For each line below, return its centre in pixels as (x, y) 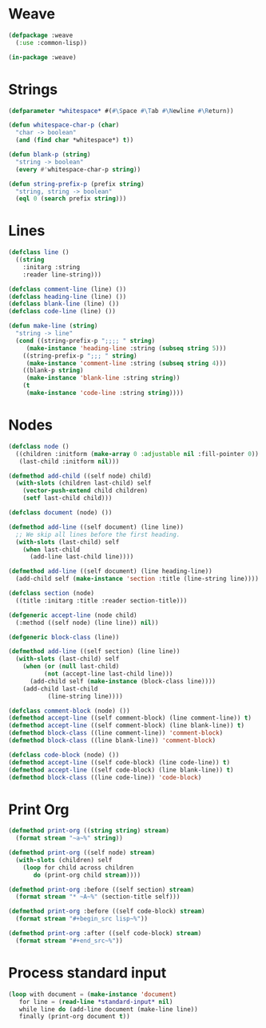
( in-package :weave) (43, 57)
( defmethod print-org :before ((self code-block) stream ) (107, 911)
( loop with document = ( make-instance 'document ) (93, 994)
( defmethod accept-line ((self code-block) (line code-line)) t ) (119, 762)
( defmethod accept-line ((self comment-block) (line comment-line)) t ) (130, 718)
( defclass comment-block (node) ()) (69, 711)
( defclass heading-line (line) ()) (67, 296)
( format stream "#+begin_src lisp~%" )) (82, 919)
